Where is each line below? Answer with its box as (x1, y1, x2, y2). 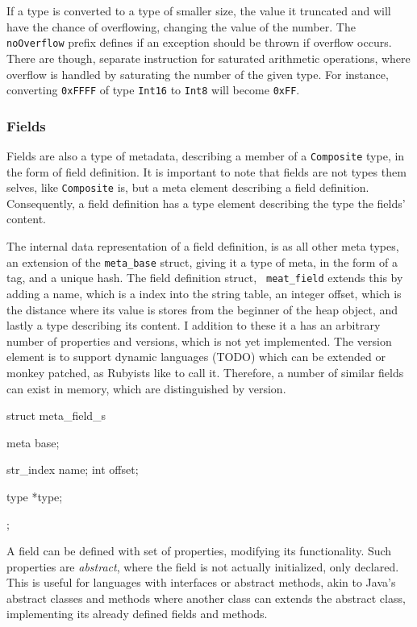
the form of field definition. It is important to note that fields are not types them (6, 163, 407, 180)
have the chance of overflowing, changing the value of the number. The (6, 18, 356, 35)
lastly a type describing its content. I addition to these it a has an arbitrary (6, 317, 381, 334)
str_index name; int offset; (6, 461, 139, 478)
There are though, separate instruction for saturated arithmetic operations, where (6, 49, 411, 66)
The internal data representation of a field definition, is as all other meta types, (6, 238, 399, 255)
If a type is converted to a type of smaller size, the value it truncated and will (6, 2, 391, 19)
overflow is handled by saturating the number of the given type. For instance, (6, 65, 389, 82)
